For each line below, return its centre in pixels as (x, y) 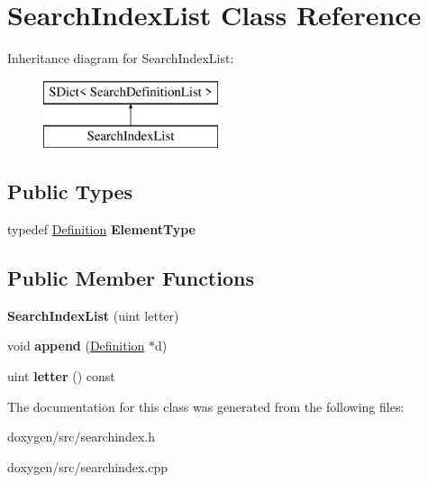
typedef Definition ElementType (101, 229)
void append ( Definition (76, 346)
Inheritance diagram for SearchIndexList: (121, 58)
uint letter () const (61, 376)
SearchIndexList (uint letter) (93, 315)
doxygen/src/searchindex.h (81, 437)
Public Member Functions (131, 278)
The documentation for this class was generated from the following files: (206, 406)
